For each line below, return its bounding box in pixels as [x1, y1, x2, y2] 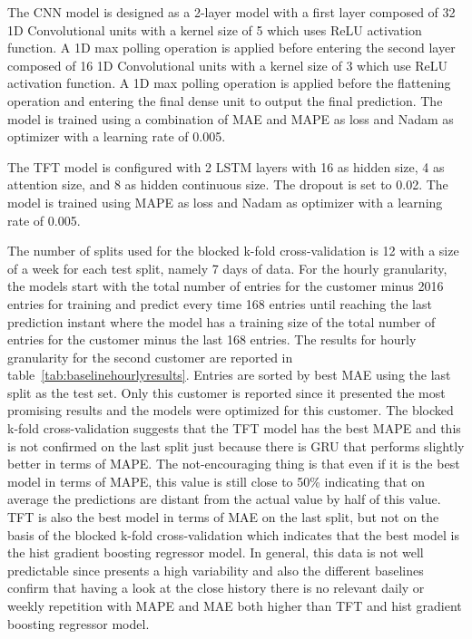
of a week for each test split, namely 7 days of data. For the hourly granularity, [7, 258, 447, 277]
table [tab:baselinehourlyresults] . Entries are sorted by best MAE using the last [7, 365, 451, 384]
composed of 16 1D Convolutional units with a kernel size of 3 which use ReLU [7, 55, 448, 74]
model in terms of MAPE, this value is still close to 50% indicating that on [7, 471, 426, 490]
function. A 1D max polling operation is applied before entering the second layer [7, 38, 456, 57]
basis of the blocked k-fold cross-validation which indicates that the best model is [7, 525, 459, 544]
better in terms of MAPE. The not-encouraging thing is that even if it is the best [7, 454, 460, 473]
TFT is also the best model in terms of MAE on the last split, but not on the [7, 508, 439, 527]
